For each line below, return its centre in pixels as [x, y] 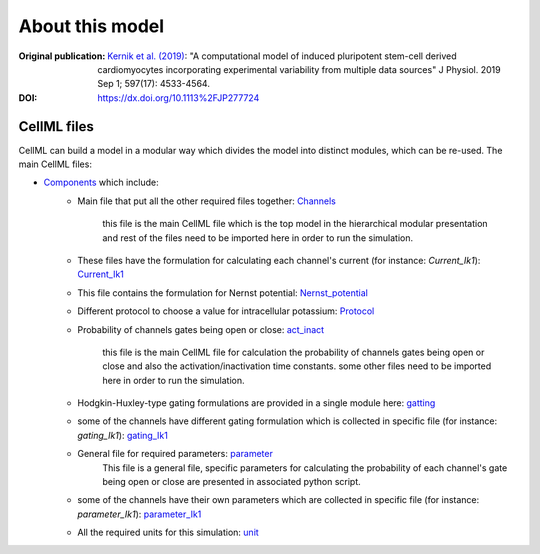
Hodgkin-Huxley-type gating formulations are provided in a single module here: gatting [256, 403]
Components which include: [101, 182]
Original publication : [62, 56]
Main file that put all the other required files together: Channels [207, 201]
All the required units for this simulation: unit [168, 532]
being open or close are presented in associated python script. [232, 482]
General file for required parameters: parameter [175, 454]
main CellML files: [55, 164]
